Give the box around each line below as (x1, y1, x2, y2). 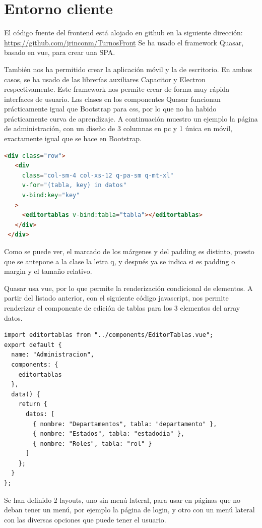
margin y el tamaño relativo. (4, 266, 92, 276)
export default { (4, 341, 62, 348)
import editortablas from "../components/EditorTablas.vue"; (4, 331, 214, 339)
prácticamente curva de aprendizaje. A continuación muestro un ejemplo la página (4, 113, 258, 124)
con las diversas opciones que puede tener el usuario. (4, 514, 166, 524)
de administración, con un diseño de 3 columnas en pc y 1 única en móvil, (4, 123, 232, 134)
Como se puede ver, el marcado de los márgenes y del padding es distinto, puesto (4, 246, 254, 256)
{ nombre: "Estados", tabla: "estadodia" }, (33, 430, 184, 438)
